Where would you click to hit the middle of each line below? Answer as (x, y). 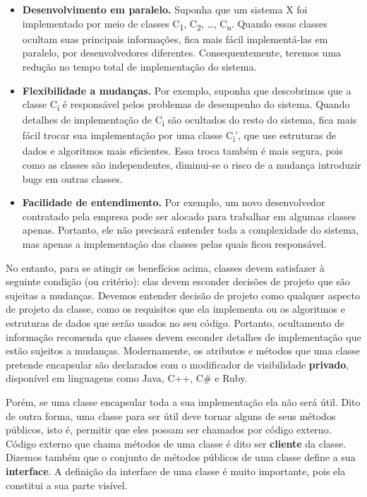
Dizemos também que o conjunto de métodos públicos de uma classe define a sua (181, 457)
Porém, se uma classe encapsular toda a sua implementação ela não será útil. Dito (183, 401)
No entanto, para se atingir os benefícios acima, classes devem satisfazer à (165, 267)
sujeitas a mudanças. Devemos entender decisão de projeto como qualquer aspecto (183, 295)
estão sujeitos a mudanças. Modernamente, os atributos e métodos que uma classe (183, 351)
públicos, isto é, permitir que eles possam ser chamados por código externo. (169, 430)
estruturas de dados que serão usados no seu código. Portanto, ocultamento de (175, 323)
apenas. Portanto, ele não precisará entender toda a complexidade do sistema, (191, 230)
